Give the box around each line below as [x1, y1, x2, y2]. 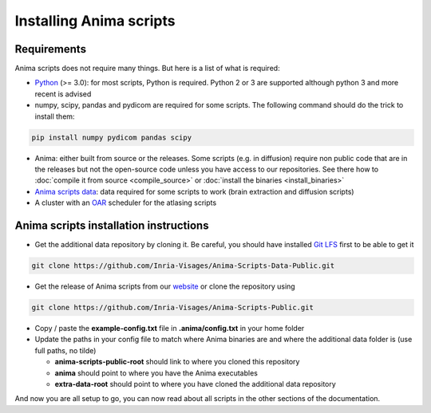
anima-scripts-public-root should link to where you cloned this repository [54, 357, 300, 367]
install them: [34, 112, 75, 121]
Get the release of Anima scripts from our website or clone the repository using [34, 281, 295, 291]
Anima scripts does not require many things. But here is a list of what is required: [14, 64, 280, 73]
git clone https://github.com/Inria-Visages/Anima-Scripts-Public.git [31, 303, 314, 313]
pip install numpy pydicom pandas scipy [31, 132, 192, 142]
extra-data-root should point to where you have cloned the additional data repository [54, 379, 337, 388]
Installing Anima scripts [14, 12, 176, 29]
